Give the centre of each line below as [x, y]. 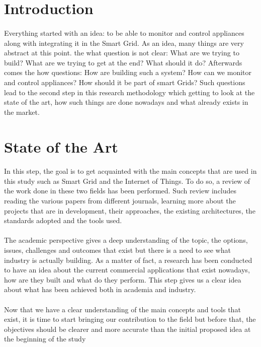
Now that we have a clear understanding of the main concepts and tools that [122, 309]
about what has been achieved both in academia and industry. [100, 289]
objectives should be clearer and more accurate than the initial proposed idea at [127, 329]
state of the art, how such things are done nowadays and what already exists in [126, 102]
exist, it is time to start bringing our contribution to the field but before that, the [130, 319]
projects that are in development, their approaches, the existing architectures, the [130, 210]
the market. [22, 112]
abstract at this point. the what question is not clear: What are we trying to [122, 53]
